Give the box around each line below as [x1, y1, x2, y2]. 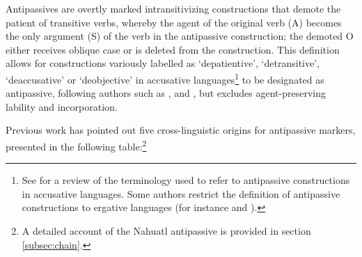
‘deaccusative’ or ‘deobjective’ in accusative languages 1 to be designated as [6, 70, 324, 86]
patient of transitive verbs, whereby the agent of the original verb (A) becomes [6, 15, 342, 29]
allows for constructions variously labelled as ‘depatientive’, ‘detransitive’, [6, 56, 320, 70]
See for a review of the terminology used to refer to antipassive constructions [22, 173, 350, 187]
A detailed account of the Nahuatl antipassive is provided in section [22, 224, 311, 238]
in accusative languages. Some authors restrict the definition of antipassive [22, 186, 340, 201]
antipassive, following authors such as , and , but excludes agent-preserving [6, 86, 326, 100]
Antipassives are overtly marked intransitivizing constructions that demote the [6, 1, 341, 15]
